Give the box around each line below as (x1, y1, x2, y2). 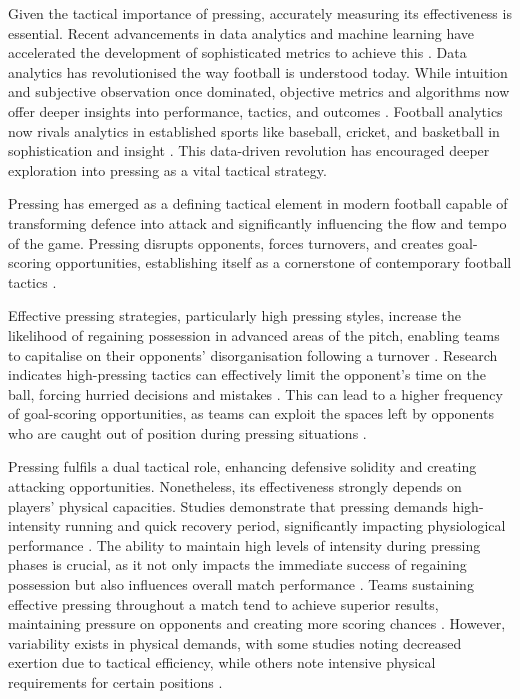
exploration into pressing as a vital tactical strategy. (8, 159, 327, 180)
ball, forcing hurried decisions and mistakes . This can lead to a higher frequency (8, 383, 503, 404)
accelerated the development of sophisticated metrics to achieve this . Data (8, 42, 467, 63)
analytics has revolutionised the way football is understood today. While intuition (8, 61, 508, 82)
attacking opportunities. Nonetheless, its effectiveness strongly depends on (8, 476, 462, 497)
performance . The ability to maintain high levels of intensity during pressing (8, 534, 481, 555)
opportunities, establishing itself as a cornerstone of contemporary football (55, 252, 512, 273)
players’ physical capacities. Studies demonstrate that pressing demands (8, 495, 448, 516)
